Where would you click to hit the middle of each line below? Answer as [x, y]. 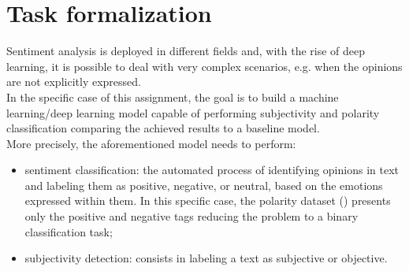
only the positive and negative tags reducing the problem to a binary [191, 216]
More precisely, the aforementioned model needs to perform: [151, 143]
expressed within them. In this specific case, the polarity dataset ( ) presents [208, 200]
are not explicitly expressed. [74, 82]
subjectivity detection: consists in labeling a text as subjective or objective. [206, 258]
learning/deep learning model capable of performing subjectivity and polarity [193, 112]
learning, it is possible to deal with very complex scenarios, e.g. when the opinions [204, 66]
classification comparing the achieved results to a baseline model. [163, 128]
